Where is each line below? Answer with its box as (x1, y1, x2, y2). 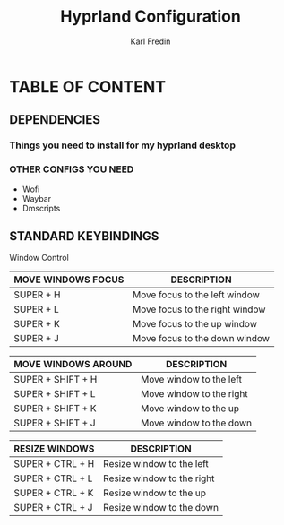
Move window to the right (140, 388, 248, 400)
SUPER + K (13, 318, 61, 331)
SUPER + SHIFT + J (13, 417, 96, 429)
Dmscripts (22, 202, 61, 213)
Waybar (22, 193, 52, 203)
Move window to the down (140, 417, 253, 429)
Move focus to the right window (133, 303, 266, 315)
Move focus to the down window (133, 332, 271, 345)
